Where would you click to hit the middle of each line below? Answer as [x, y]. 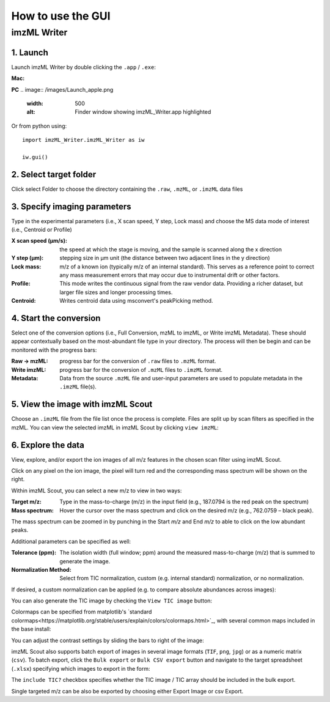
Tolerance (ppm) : [34, 553]
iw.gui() [35, 157]
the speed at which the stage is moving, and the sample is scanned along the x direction [171, 249]
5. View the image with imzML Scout [82, 405]
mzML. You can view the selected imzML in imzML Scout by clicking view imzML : [115, 427]
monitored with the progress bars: [54, 350]
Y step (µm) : [28, 258]
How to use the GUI [61, 16]
